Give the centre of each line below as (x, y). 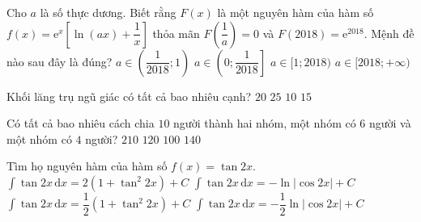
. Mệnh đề (389, 33)
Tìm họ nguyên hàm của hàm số (87, 166)
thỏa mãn (176, 33)
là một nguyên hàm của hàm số (296, 12)
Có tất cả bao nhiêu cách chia (81, 123)
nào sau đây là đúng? (60, 61)
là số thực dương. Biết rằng (108, 12)
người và (390, 123)
